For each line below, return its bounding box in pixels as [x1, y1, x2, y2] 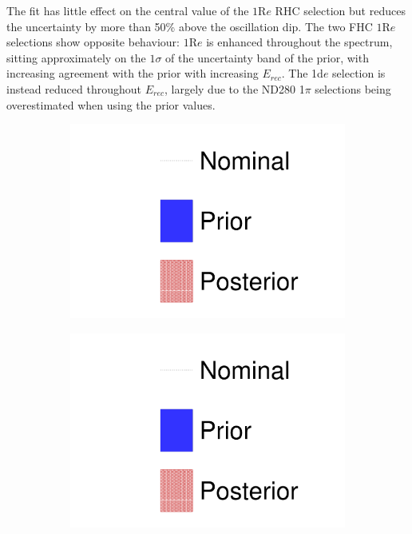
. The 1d [281, 65, 323, 82]
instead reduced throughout [6, 80, 141, 97]
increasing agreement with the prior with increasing [6, 65, 259, 82]
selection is [332, 65, 386, 82]
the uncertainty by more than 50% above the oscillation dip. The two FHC [6, 18, 373, 34]
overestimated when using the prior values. [6, 96, 216, 113]
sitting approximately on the [6, 49, 146, 66]
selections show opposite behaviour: [6, 34, 180, 50]
